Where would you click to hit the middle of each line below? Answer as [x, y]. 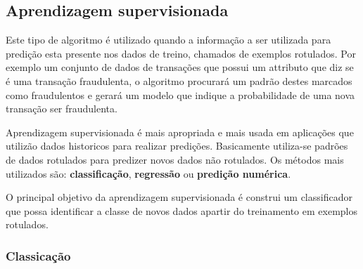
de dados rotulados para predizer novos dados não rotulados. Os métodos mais [175, 159]
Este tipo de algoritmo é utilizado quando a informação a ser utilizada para [168, 40]
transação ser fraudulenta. [62, 109]
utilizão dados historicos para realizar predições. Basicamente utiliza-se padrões [177, 146]
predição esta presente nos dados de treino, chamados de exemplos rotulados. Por [181, 53]
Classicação [38, 255]
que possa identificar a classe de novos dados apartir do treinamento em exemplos [181, 210]
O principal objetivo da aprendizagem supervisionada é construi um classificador [179, 197]
